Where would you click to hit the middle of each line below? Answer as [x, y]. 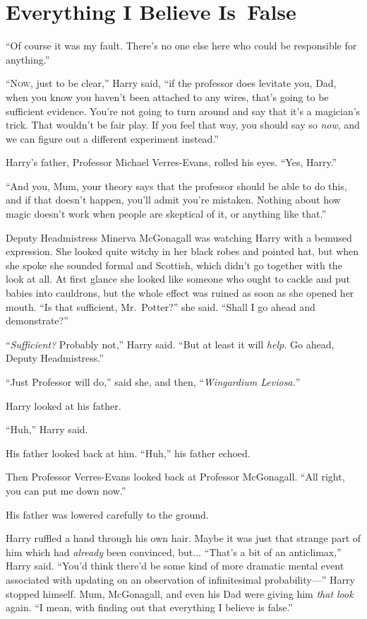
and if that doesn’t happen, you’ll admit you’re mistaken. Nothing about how [173, 200]
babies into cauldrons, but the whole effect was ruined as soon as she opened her [180, 293]
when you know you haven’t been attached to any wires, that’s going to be [167, 96]
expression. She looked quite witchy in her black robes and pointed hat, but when [182, 251]
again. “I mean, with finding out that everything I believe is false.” [149, 607]
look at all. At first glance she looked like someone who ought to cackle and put [178, 279]
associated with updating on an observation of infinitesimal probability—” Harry [180, 579]
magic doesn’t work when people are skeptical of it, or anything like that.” [166, 214]
